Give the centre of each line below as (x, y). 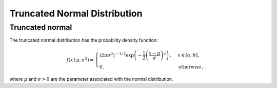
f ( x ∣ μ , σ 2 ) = (80, 59)
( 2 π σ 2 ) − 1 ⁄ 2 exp (117, 55)
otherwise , (191, 67)
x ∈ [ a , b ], (189, 55)
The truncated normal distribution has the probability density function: (84, 40)
